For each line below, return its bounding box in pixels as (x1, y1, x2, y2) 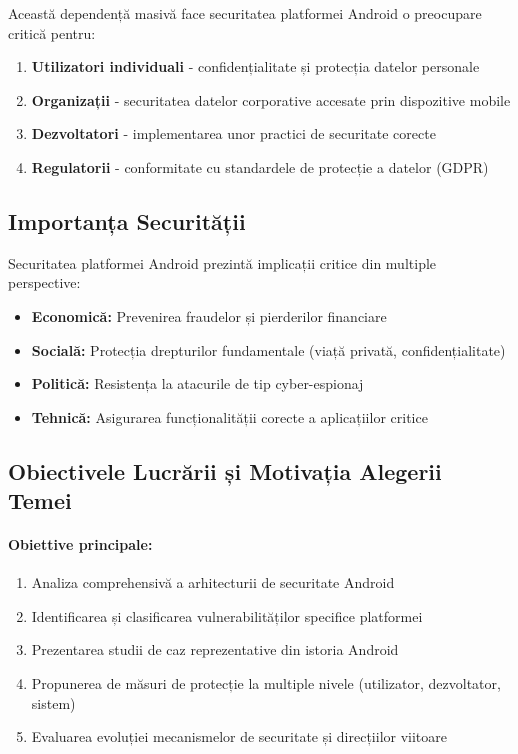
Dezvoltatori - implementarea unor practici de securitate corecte (31, 123, 436, 144)
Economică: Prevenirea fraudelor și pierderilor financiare (31, 305, 387, 326)
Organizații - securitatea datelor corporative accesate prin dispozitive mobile (31, 89, 511, 110)
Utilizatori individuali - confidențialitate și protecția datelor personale (31, 56, 480, 77)
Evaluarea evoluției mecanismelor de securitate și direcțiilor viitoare (31, 726, 447, 747)
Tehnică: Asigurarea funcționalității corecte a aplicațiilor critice (31, 406, 428, 427)
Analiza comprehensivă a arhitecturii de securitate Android (31, 572, 395, 593)
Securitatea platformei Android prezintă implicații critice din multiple (8, 252, 437, 273)
